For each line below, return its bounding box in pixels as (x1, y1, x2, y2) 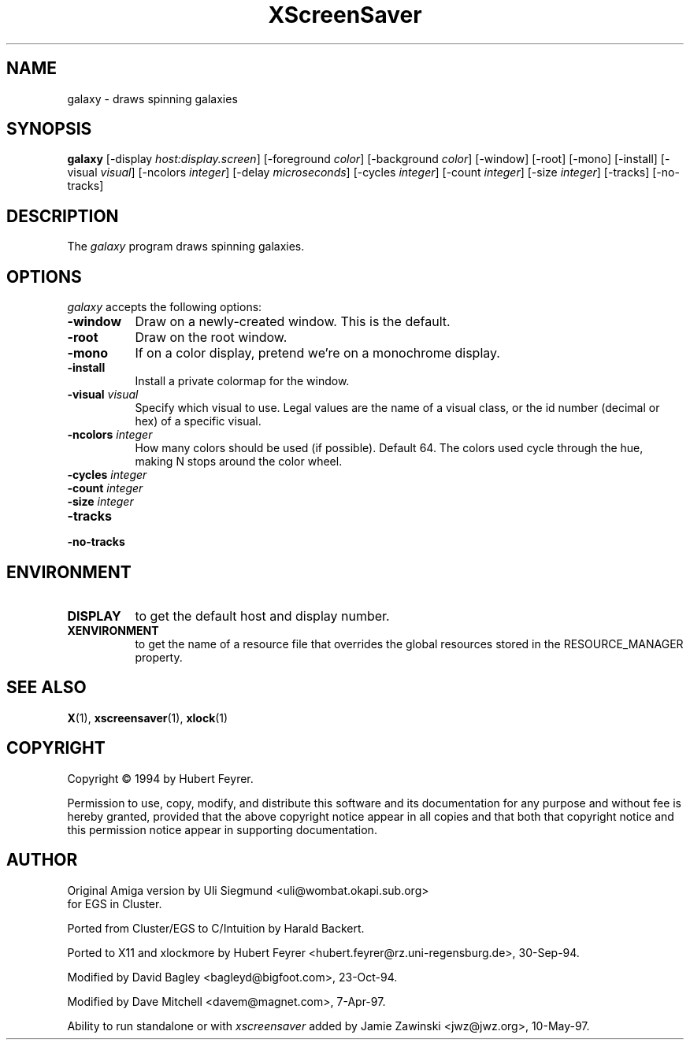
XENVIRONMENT (67, 623, 159, 637)
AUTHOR (6, 850, 78, 870)
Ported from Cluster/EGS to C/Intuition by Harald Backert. (67, 921, 365, 935)
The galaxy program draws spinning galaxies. (67, 239, 305, 254)
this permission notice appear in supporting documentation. (67, 822, 377, 836)
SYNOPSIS (6, 119, 92, 139)
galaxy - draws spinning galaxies (67, 91, 238, 106)
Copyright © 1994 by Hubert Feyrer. (67, 771, 254, 785)
